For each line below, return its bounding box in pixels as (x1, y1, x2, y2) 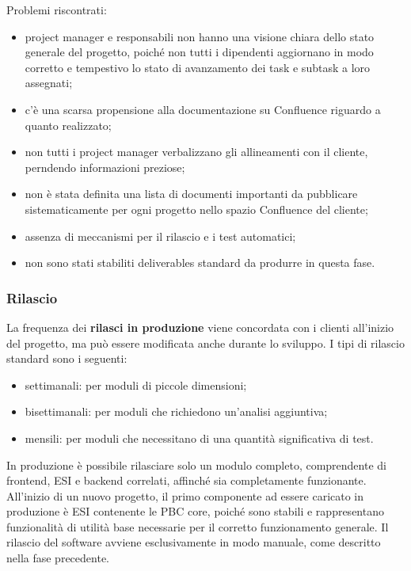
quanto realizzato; (25, 116, 112, 133)
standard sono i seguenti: (6, 350, 127, 367)
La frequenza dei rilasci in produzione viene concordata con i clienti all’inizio (6, 318, 394, 335)
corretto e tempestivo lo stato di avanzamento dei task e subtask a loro (25, 59, 371, 75)
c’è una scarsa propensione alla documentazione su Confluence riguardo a (25, 101, 381, 117)
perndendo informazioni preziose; (25, 158, 185, 175)
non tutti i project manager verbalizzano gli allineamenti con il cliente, (25, 143, 368, 160)
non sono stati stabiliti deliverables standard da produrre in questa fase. (25, 254, 375, 271)
